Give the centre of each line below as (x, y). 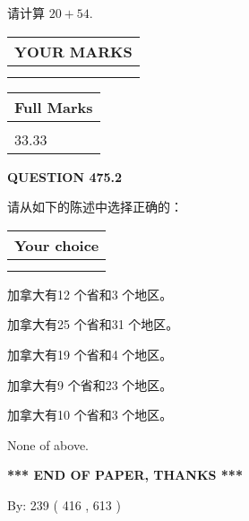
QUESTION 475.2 (65, 176)
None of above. (48, 444)
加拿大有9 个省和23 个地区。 (90, 384)
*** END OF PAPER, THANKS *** (125, 475)
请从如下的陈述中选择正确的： (95, 207)
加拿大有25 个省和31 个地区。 (93, 324)
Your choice (57, 245)
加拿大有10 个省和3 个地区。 (90, 415)
